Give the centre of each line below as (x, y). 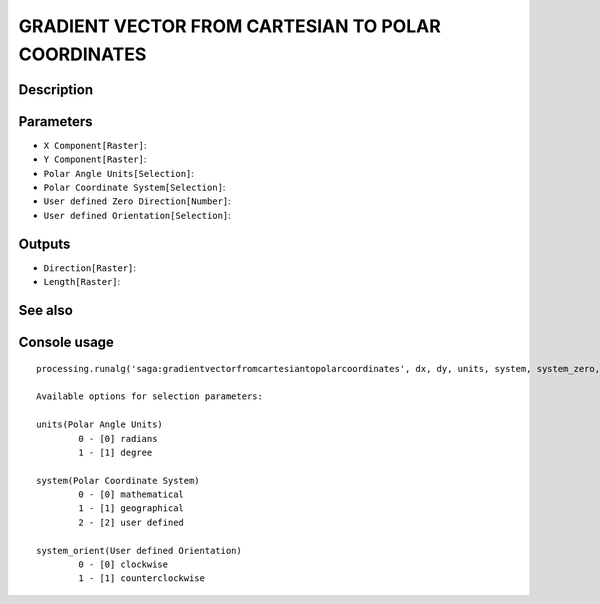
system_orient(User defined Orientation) (139, 550)
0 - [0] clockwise (123, 564)
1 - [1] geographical (131, 508)
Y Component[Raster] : (95, 159)
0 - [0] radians (118, 438)
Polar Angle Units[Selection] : (119, 173)
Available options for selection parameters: (150, 396)
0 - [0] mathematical (131, 494)
